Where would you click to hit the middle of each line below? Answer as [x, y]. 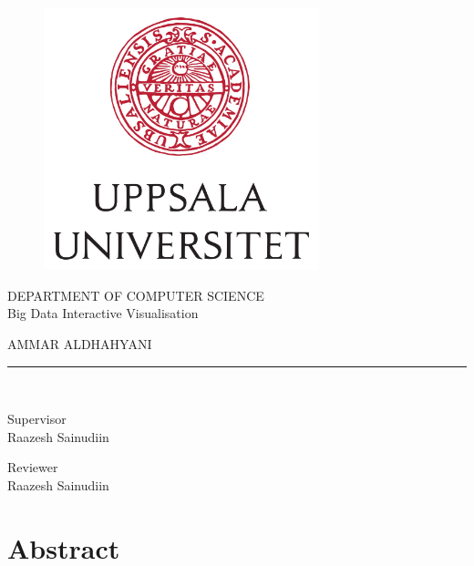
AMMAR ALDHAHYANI [80, 343]
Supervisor [37, 419]
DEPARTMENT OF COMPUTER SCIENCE [136, 295]
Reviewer [33, 467]
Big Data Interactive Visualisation [103, 313]
